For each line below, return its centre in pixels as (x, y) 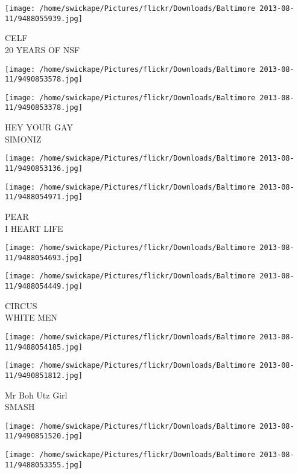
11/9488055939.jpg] (44, 18)
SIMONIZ (23, 139)
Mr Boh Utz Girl (36, 395)
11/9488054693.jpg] (44, 258)
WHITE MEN (31, 317)
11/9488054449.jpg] (44, 287)
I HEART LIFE (34, 228)
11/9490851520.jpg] (44, 436)
